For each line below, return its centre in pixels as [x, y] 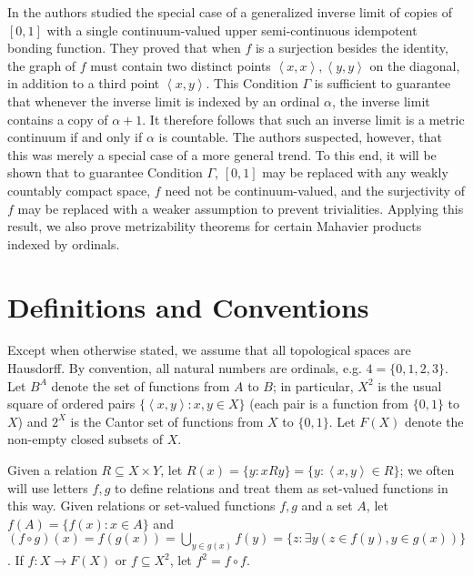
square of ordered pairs [71, 404]
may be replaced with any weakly [355, 172]
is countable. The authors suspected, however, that [300, 137]
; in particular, [313, 385]
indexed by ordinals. [64, 243]
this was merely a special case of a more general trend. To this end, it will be [222, 154]
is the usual [410, 385]
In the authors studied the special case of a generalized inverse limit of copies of [230, 12]
